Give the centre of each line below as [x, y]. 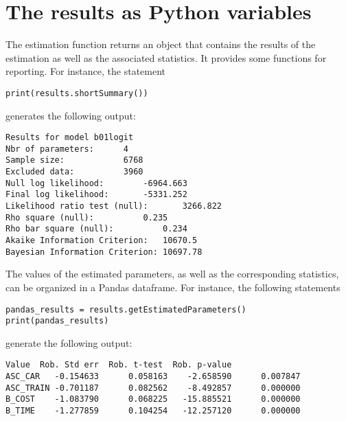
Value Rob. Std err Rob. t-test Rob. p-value [119, 365]
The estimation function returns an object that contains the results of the [161, 44]
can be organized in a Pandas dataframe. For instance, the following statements [173, 287]
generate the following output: [69, 342]
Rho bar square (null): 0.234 [96, 229]
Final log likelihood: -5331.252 [96, 195]
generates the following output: [71, 115]
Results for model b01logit [70, 138]
